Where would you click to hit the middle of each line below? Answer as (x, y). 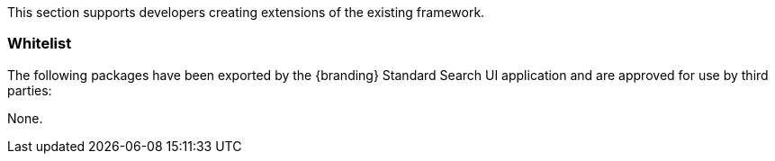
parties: (30, 90)
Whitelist (40, 44)
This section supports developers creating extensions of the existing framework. (246, 12)
